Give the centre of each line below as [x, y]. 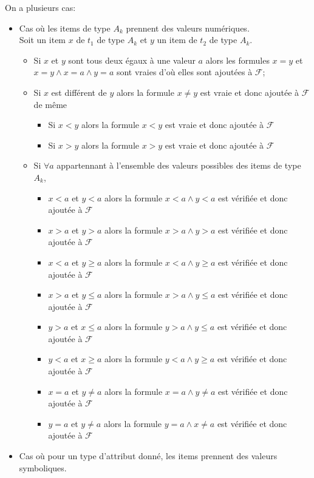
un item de [177, 40]
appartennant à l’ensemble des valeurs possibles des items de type [179, 165]
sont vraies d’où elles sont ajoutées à [184, 72]
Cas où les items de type [65, 28]
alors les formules [237, 60]
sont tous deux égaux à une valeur [132, 60]
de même [50, 104]
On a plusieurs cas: [40, 7]
